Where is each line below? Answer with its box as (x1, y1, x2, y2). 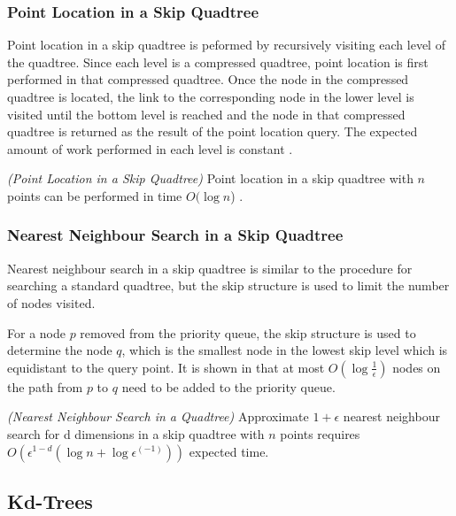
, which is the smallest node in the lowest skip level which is (121, 341, 448, 359)
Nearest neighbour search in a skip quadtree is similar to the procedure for (7, 258, 413, 277)
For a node (7, 323, 66, 342)
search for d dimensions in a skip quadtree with (7, 424, 265, 443)
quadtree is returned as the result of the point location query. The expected (7, 122, 418, 141)
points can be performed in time (7, 186, 182, 204)
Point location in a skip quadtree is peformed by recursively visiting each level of (7, 35, 445, 54)
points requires (280, 424, 360, 443)
